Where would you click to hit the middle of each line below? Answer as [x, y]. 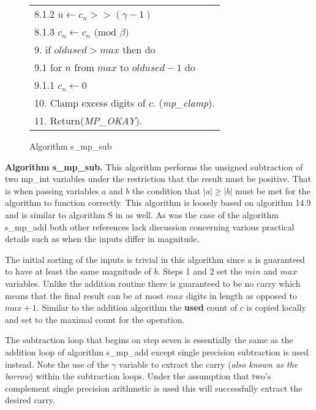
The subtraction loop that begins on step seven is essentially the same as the [149, 340]
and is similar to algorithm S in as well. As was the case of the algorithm [142, 214]
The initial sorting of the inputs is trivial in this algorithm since [125, 259]
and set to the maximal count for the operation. [95, 319]
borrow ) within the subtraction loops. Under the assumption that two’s [138, 376]
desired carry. [30, 400]
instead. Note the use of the [57, 364]
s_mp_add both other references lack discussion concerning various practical [150, 226]
